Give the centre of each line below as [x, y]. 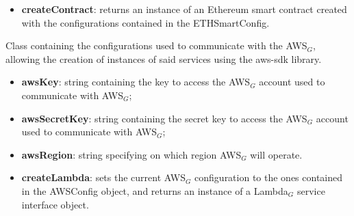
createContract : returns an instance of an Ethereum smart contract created [184, 9]
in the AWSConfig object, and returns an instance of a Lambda [155, 190]
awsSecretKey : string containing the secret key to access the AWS [164, 118]
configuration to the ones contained [269, 177]
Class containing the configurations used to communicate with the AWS [156, 45]
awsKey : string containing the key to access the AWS [136, 82]
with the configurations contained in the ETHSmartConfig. [146, 22]
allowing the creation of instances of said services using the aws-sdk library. [164, 58]
